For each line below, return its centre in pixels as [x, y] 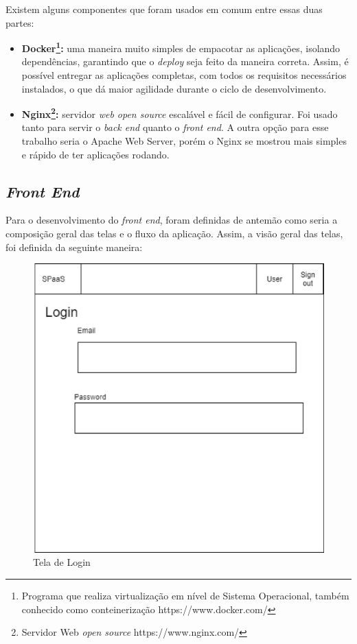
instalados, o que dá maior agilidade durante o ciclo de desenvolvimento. [174, 88]
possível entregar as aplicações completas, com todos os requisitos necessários [184, 75]
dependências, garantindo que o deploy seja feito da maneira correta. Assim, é [185, 61]
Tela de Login [62, 562]
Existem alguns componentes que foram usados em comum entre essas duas [164, 9]
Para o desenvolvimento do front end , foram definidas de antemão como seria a [172, 220]
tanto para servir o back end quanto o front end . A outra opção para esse [175, 127]
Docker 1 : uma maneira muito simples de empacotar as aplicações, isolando [181, 47]
